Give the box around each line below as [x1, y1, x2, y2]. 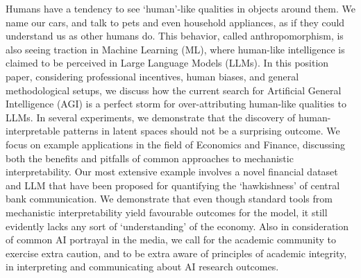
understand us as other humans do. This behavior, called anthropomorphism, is [6, 28, 344, 43]
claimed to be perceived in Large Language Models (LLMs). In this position [6, 55, 329, 70]
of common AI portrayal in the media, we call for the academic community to [6, 232, 337, 247]
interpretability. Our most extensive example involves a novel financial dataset [6, 164, 338, 179]
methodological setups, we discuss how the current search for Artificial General [6, 82, 342, 97]
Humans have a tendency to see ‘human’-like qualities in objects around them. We [6, 1, 355, 15]
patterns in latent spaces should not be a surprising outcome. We [62, 123, 340, 138]
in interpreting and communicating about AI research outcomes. [6, 259, 279, 274]
